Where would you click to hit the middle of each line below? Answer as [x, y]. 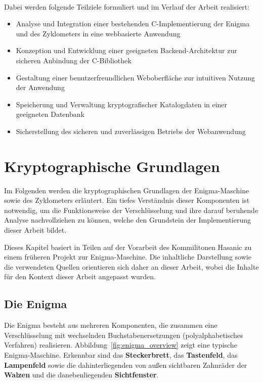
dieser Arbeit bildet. [35, 230]
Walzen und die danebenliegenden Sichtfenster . [81, 375]
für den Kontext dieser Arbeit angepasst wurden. [80, 276]
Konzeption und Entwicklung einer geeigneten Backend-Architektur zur [126, 50]
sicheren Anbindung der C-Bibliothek [74, 60]
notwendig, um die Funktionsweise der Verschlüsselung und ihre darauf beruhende [131, 210]
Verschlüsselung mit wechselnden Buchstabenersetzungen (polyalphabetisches [124, 335]
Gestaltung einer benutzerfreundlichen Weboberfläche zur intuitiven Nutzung [135, 77]
